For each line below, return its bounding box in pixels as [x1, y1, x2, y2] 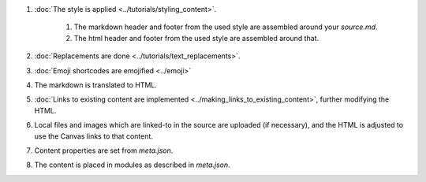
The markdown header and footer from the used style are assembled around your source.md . [73, 22, 378, 32]
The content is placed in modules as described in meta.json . [34, 160, 230, 169]
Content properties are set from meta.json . [34, 146, 174, 155]
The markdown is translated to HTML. [34, 80, 158, 90]
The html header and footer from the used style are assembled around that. [73, 33, 319, 43]
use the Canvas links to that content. [34, 131, 154, 141]
